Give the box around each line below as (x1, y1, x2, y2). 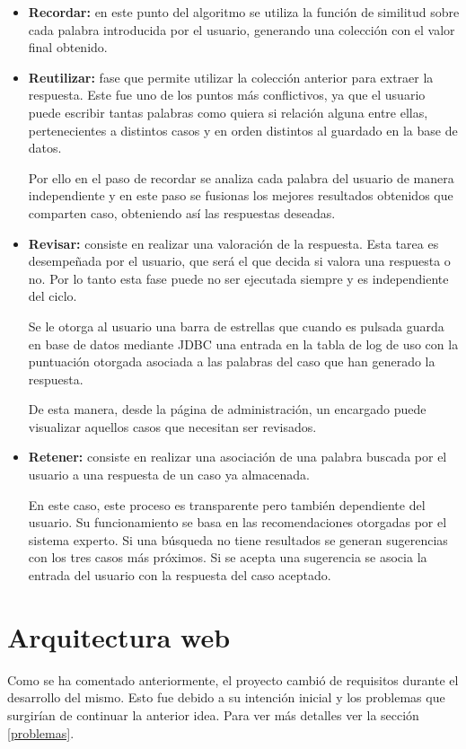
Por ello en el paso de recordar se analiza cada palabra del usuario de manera (28, 168, 454, 187)
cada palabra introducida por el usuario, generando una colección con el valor (28, 20, 455, 39)
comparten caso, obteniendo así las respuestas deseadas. (28, 203, 336, 222)
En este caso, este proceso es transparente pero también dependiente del (28, 495, 426, 514)
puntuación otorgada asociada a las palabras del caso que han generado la (28, 352, 435, 371)
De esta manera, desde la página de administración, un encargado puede (28, 400, 426, 419)
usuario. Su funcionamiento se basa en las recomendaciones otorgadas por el (28, 513, 447, 532)
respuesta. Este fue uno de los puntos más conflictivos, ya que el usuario (28, 85, 426, 104)
